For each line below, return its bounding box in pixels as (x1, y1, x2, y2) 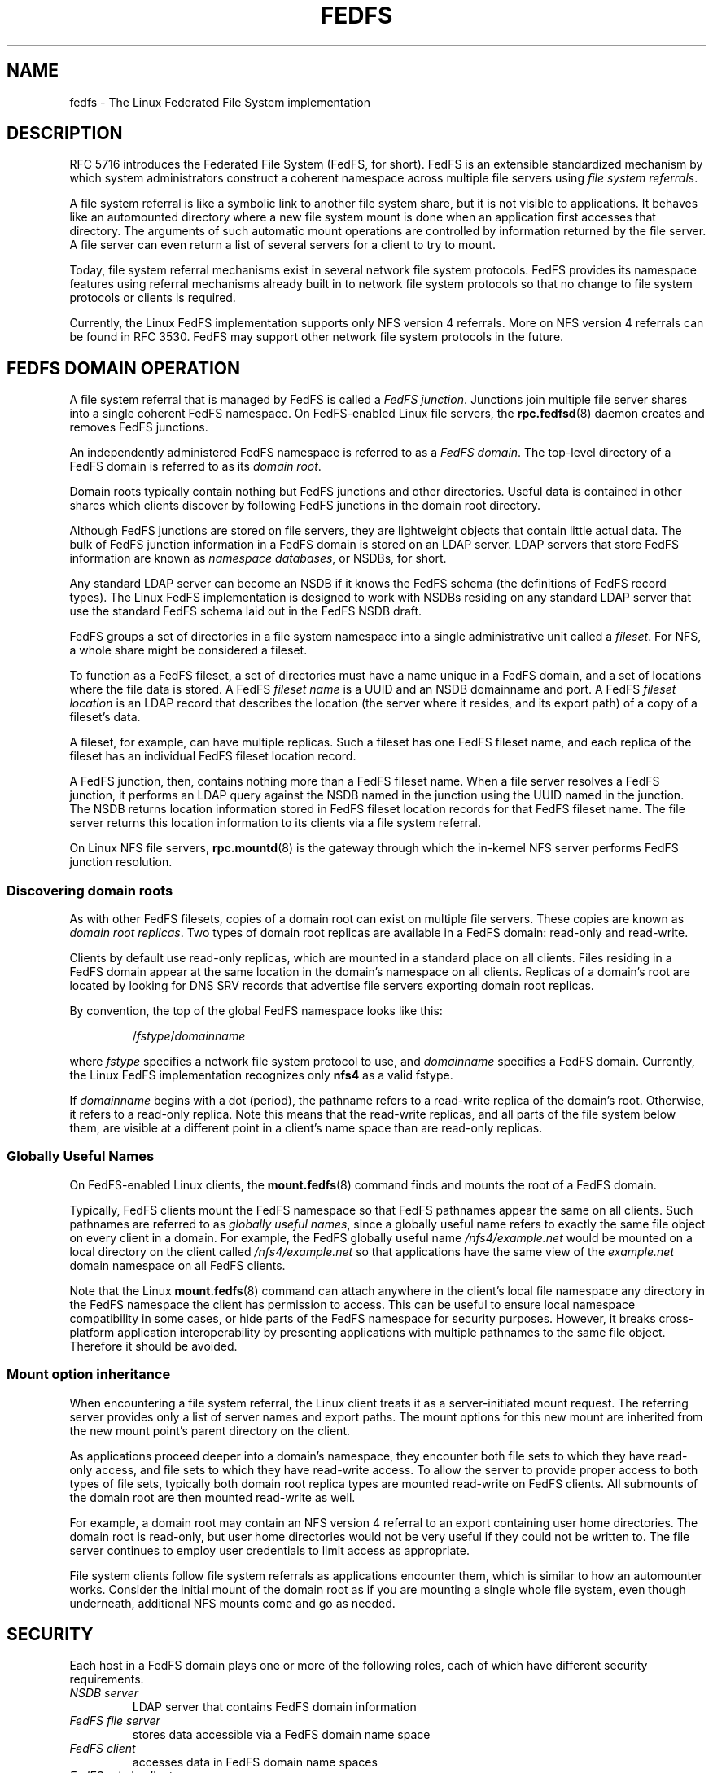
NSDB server (69, 1686, 138, 1701)
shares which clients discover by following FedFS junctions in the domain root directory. (69, 498, 540, 513)
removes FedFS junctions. (69, 420, 208, 435)
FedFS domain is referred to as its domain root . (69, 459, 322, 474)
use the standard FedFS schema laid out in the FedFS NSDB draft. (69, 604, 422, 619)
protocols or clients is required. (69, 291, 236, 305)
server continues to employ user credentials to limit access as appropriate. (69, 1543, 470, 1557)
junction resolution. (69, 855, 173, 869)
